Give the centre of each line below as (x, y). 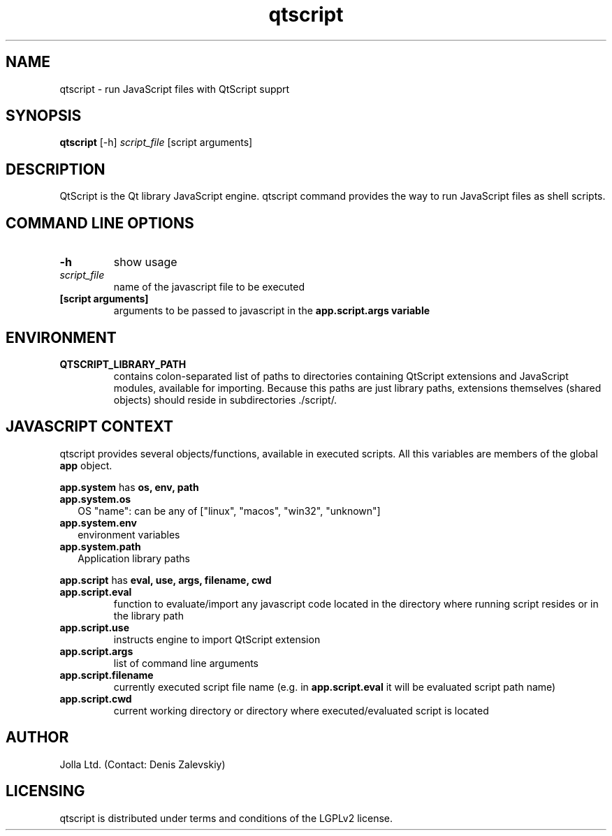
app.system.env (98, 522)
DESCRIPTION (56, 169)
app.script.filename (107, 675)
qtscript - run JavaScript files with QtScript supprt (175, 89)
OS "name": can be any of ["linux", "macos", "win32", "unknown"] (229, 511)
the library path (148, 615)
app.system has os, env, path (129, 487)
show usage (145, 262)
